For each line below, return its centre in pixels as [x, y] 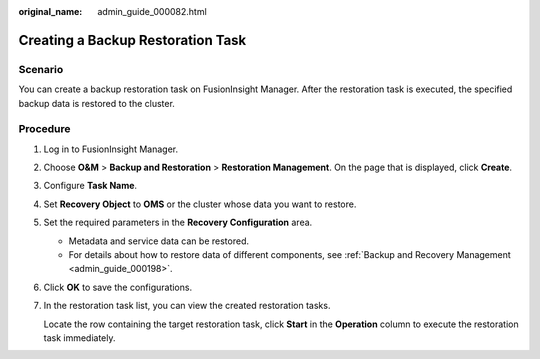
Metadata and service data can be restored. [159, 241]
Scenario [41, 69]
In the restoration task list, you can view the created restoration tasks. [187, 306]
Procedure [44, 129]
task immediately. [79, 337]
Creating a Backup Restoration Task [132, 40]
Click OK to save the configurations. [118, 287]
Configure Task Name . [90, 186]
